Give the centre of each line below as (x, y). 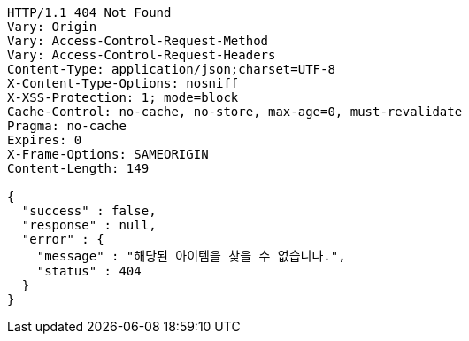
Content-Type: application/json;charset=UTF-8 (171, 69)
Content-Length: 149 (78, 168)
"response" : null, (89, 225)
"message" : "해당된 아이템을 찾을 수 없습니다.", (191, 256)
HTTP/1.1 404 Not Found (89, 12)
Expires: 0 (45, 140)
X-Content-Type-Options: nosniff (123, 83)
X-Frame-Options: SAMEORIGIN (108, 154)
